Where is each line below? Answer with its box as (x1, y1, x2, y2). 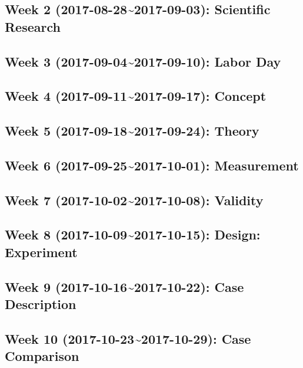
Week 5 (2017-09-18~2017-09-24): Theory (5, 121, 259, 140)
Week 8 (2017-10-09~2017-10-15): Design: (5, 225, 261, 244)
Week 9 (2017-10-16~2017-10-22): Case (5, 277, 244, 295)
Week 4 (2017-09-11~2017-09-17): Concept (5, 87, 267, 105)
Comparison (5, 347, 79, 365)
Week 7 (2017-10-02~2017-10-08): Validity (5, 190, 264, 209)
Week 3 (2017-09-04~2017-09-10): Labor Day (5, 52, 281, 70)
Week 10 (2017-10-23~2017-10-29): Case (5, 329, 251, 347)
